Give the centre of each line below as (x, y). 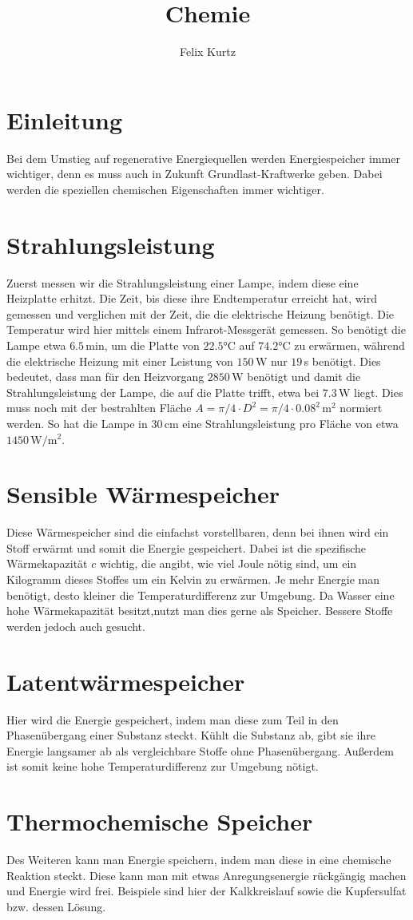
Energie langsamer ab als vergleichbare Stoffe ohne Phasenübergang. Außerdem (201, 750)
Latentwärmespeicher (126, 681)
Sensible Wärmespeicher (143, 494)
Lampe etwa (36, 345)
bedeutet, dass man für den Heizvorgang (105, 377)
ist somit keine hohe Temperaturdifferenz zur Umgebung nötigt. (163, 766)
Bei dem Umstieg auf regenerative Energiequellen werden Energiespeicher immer (203, 158)
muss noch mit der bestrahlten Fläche (99, 408)
